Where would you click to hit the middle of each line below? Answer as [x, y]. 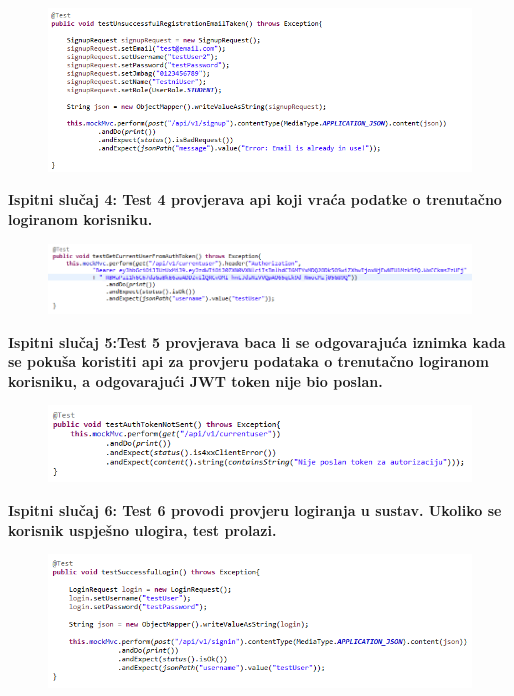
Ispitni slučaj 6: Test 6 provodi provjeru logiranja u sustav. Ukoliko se [255, 509]
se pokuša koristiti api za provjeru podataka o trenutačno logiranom [248, 361]
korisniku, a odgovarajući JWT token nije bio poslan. [195, 380]
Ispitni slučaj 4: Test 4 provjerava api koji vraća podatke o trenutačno [255, 199]
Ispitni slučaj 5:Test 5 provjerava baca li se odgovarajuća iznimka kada [257, 341]
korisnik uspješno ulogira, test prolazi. [142, 529]
